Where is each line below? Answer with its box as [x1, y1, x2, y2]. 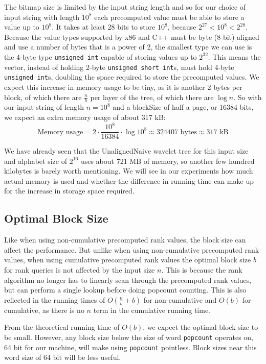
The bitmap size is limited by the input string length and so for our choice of [4, 2, 246, 12]
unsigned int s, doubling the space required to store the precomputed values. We [4, 71, 259, 82]
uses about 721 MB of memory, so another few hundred [80, 155, 255, 166]
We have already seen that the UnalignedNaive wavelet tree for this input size [4, 145, 249, 156]
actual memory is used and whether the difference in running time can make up [4, 175, 254, 186]
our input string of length [4, 102, 84, 112]
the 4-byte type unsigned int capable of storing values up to [4, 51, 197, 62]
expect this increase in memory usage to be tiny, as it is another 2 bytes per [4, 81, 242, 92]
